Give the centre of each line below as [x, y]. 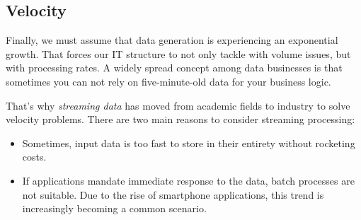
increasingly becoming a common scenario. [114, 208]
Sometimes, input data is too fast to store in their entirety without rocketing [189, 143]
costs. [34, 157]
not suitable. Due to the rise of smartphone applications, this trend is [173, 194]
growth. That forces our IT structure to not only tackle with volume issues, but [178, 53]
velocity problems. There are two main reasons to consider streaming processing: [180, 119]
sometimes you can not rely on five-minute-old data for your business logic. [168, 81]
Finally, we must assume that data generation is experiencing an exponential [172, 40]
